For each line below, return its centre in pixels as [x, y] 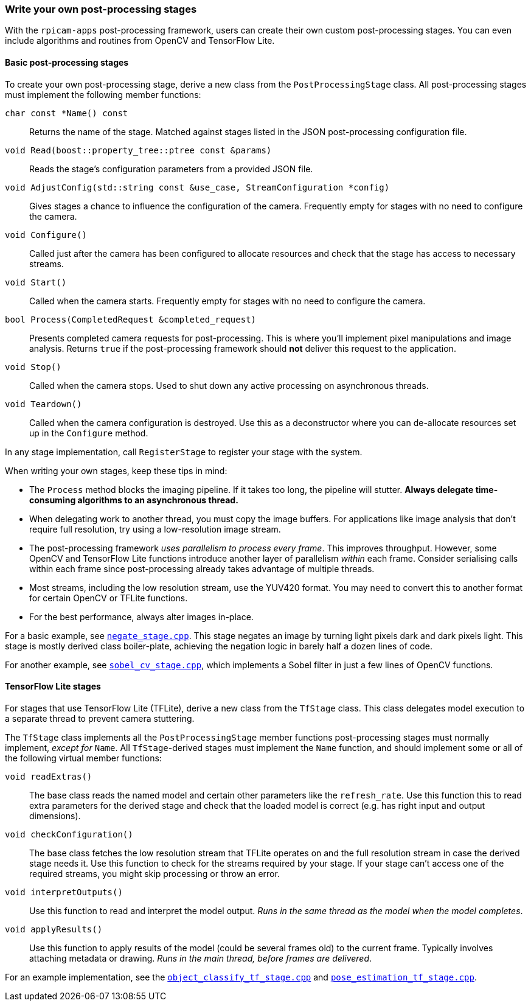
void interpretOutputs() [64, 892]
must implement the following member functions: [103, 94]
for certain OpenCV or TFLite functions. [109, 598]
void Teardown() [43, 404]
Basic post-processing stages [67, 62]
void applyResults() [54, 929]
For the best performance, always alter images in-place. [141, 617]
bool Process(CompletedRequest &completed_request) [131, 319]
